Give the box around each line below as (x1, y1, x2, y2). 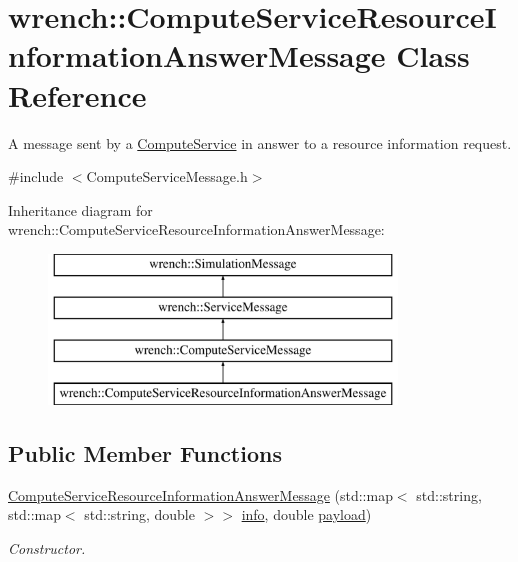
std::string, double (84, 504, 195, 525)
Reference (8, 74, 147, 115)
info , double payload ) (241, 504, 372, 525)
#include (8, 166, 64, 187)
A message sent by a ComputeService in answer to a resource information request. (8, 132, 512, 153)
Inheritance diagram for (8, 199, 153, 220)
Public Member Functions (8, 438, 282, 469)
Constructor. (8, 538, 86, 559)
